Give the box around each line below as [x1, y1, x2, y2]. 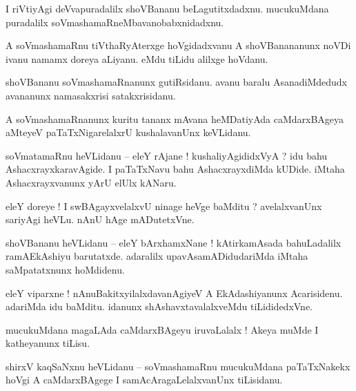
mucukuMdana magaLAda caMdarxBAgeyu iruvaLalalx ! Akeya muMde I [6, 322, 319, 336]
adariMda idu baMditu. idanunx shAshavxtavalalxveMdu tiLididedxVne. [6, 299, 313, 314]
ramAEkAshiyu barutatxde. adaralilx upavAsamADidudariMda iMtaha [6, 249, 308, 263]
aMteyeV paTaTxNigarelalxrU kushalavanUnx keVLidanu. [6, 125, 251, 140]
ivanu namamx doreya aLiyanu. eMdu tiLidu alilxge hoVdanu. [6, 51, 268, 66]
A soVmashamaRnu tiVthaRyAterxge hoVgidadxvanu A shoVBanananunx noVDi [6, 38, 351, 53]
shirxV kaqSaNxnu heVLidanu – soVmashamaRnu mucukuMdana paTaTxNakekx [6, 359, 350, 373]
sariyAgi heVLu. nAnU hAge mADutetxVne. [6, 212, 195, 227]
